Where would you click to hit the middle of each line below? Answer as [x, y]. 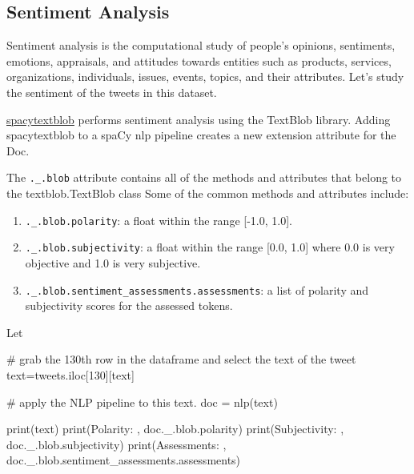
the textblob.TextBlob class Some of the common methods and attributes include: [208, 193]
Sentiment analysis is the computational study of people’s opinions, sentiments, [201, 45]
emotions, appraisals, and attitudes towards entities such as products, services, [199, 60]
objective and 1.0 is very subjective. [113, 262]
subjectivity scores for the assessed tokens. [129, 305]
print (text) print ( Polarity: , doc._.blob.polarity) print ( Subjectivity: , [175, 429]
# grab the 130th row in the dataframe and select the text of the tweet [181, 359]
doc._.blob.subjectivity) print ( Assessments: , [117, 444]
